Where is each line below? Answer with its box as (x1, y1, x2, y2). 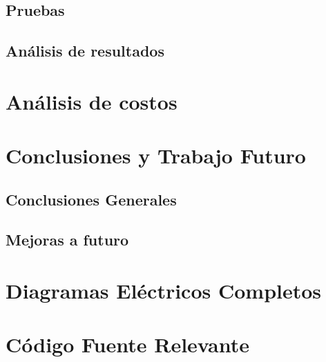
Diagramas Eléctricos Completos (6, 276, 322, 305)
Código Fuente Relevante (6, 330, 249, 359)
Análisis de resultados (6, 40, 164, 61)
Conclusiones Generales (6, 188, 177, 210)
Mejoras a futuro (6, 229, 129, 250)
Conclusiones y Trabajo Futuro (6, 141, 306, 170)
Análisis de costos (6, 87, 178, 115)
